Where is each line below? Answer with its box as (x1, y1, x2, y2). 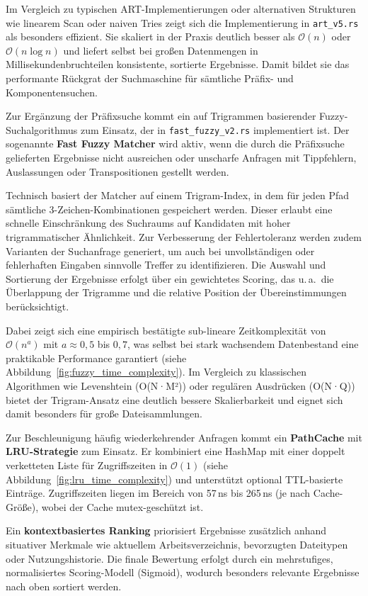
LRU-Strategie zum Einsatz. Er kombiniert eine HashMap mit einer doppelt (6, 444, 345, 459)
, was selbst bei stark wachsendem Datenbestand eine (127, 337, 359, 352)
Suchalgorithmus (6, 122, 78, 137)
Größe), (6, 499, 39, 514)
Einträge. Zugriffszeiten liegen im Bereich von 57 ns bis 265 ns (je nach (6, 485, 311, 500)
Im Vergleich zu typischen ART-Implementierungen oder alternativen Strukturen (6, 1, 356, 16)
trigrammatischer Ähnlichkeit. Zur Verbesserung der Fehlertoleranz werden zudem (6, 230, 362, 244)
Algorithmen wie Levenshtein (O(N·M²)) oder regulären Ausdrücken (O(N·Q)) (6, 378, 355, 393)
